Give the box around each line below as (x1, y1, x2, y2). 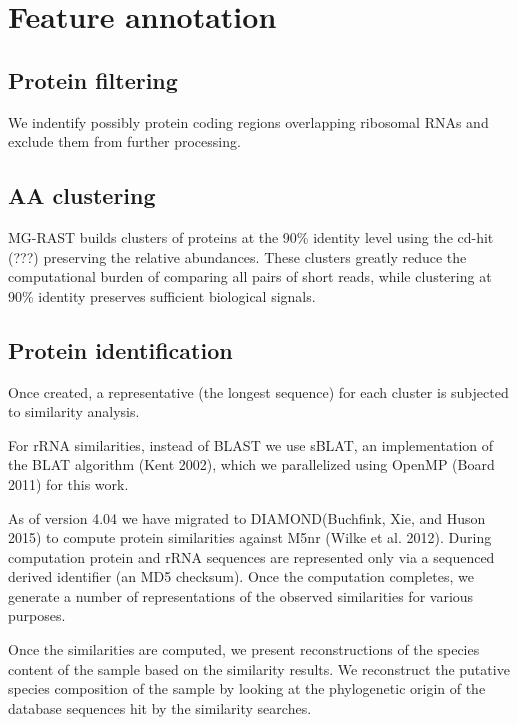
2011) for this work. (8, 473, 129, 494)
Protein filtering (8, 64, 178, 95)
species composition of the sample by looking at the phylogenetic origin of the (8, 678, 486, 699)
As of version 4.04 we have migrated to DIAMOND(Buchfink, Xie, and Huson (8, 507, 486, 528)
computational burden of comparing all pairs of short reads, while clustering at (8, 266, 492, 287)
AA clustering (8, 180, 156, 211)
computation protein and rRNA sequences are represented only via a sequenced (8, 546, 495, 567)
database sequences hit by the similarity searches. (8, 697, 312, 718)
